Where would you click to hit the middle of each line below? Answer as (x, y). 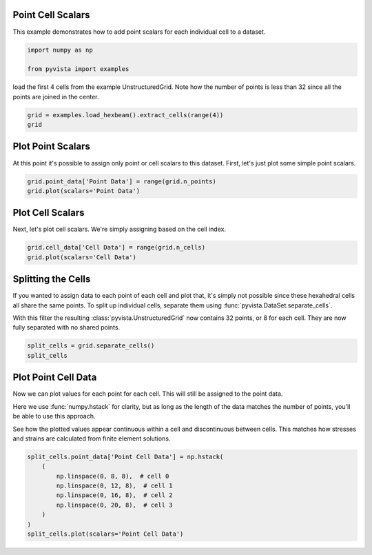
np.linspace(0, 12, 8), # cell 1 (114, 486)
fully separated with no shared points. (66, 327)
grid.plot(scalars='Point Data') (84, 191)
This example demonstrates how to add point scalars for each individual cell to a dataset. (139, 32)
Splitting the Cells (52, 279)
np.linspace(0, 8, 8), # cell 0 (113, 476)
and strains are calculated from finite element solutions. (92, 438)
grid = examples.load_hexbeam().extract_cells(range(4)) (125, 115)
